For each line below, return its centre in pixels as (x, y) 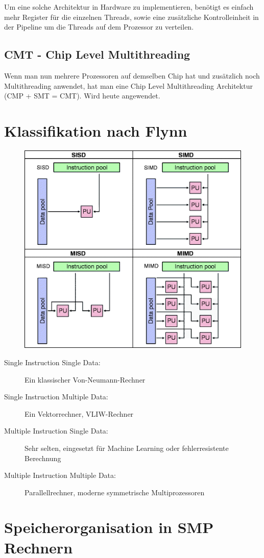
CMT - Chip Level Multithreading (97, 54)
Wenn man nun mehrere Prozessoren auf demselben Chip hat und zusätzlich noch (132, 75)
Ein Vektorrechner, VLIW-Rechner (79, 413)
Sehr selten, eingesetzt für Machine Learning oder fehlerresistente (127, 448)
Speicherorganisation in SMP (109, 527)
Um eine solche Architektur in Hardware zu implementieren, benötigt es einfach (129, 7)
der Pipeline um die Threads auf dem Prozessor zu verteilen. (99, 27)
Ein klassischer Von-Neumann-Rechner (85, 379)
